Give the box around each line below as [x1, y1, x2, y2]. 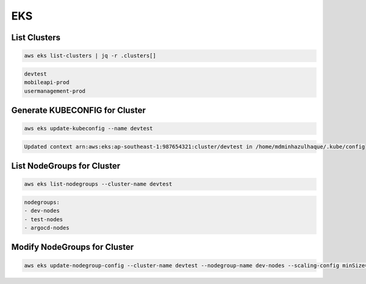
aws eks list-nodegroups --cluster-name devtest [24, 180, 173, 188]
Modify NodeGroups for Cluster [11, 242, 134, 252]
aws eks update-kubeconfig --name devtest [24, 125, 153, 132]
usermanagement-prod [24, 87, 85, 94]
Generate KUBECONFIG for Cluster [11, 105, 146, 115]
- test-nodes [24, 216, 63, 222]
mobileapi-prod [24, 79, 70, 86]
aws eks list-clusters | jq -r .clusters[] [24, 52, 157, 59]
